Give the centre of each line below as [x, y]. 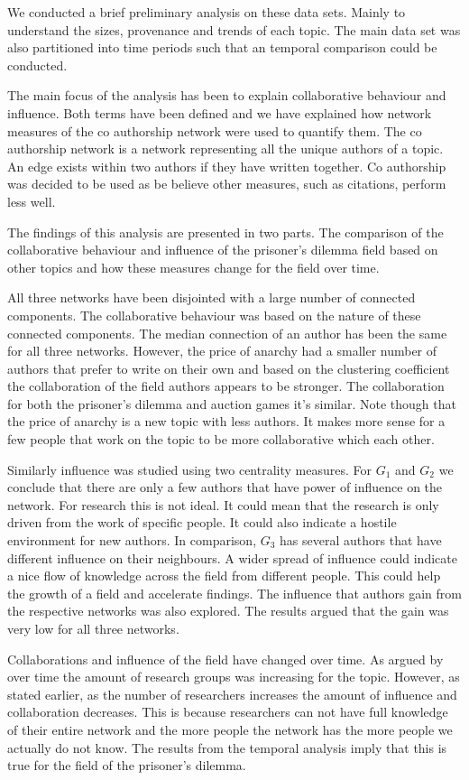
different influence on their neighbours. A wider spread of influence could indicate [232, 557]
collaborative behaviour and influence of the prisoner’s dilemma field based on [223, 250]
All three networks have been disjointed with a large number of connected [212, 297]
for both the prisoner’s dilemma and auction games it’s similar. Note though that [232, 403]
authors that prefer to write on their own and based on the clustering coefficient [229, 368]
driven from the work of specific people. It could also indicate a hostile [202, 522]
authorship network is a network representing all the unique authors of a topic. [225, 149]
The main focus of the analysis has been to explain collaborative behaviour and [227, 95]
